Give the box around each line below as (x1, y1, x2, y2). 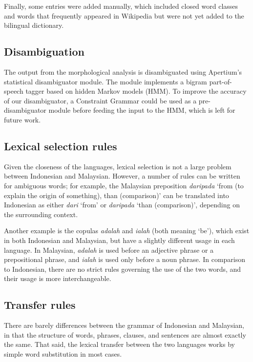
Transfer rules (4, 297, 76, 312)
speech (4, 86, 23, 96)
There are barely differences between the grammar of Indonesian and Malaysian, (4, 320, 244, 330)
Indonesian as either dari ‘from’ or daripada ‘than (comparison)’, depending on (4, 200, 240, 210)
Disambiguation (4, 44, 84, 59)
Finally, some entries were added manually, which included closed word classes (4, 1, 238, 11)
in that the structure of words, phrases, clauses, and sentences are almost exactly (4, 329, 246, 340)
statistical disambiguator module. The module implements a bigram (4, 76, 207, 86)
